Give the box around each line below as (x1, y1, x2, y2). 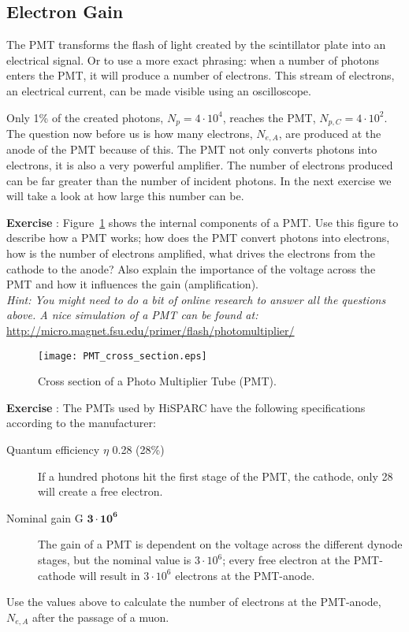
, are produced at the (278, 125, 381, 142)
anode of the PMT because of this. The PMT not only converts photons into (6, 141, 377, 158)
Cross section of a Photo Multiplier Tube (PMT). (38, 373, 277, 389)
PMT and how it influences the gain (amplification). (6, 276, 258, 292)
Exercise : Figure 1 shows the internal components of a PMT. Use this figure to (6, 214, 399, 230)
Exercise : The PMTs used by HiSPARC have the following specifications (6, 399, 366, 415)
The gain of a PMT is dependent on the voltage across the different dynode (38, 536, 403, 552)
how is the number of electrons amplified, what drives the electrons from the (6, 245, 375, 262)
